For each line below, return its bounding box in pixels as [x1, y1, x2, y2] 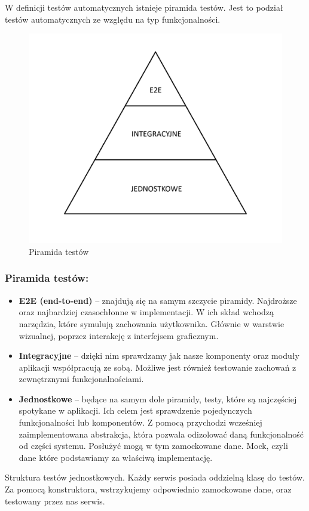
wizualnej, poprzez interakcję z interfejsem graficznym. [19, 329, 219, 341]
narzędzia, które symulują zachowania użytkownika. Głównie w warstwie [19, 317, 284, 330]
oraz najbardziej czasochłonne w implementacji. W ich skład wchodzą [19, 306, 274, 318]
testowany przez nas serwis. [5, 494, 105, 507]
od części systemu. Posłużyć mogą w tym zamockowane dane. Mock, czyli [19, 439, 288, 452]
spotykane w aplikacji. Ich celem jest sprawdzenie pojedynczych [19, 404, 252, 417]
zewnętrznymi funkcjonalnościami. [19, 373, 144, 385]
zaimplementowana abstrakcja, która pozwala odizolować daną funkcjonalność [19, 427, 304, 440]
